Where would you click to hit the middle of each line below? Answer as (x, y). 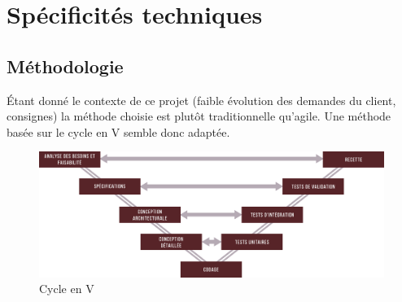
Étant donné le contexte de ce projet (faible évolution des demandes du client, (201, 100)
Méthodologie (65, 66)
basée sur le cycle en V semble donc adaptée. (118, 131)
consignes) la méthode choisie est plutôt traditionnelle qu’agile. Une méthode (199, 116)
